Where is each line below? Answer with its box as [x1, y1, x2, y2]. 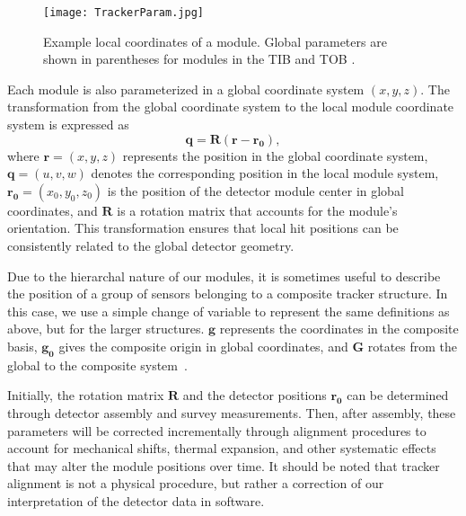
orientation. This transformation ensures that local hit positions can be [7, 218, 399, 237]
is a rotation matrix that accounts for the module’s [117, 200, 398, 219]
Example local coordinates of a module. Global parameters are [43, 31, 387, 50]
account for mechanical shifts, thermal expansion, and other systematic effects [7, 439, 436, 458]
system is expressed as [7, 115, 129, 134]
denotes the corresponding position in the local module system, [91, 164, 439, 182]
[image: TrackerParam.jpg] [43, 6, 204, 19]
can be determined [347, 386, 449, 405]
